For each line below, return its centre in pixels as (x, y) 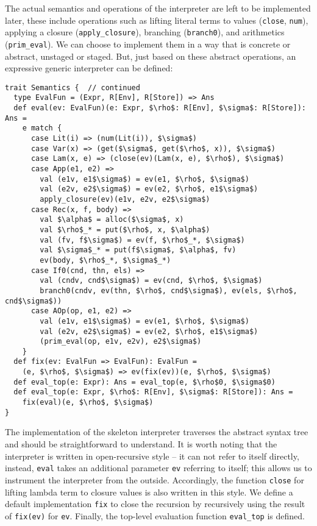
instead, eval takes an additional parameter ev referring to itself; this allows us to (158, 468)
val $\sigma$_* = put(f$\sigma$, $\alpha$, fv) (138, 250)
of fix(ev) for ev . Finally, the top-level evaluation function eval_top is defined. (155, 515)
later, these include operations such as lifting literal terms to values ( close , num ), (157, 20)
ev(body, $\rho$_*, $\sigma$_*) (105, 260)
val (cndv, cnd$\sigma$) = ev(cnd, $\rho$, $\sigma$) (151, 281)
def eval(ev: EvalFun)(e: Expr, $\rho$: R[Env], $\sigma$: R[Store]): (160, 108)
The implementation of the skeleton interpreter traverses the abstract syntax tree (157, 432)
